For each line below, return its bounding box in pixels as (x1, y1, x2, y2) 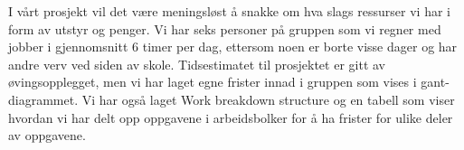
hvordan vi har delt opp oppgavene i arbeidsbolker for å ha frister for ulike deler (8, 108, 453, 127)
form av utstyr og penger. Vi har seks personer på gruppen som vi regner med (8, 19, 441, 38)
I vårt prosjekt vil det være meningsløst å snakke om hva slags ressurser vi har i (8, 2, 450, 20)
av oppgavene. (8, 126, 86, 145)
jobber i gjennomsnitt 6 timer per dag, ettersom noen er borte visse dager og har (8, 37, 458, 56)
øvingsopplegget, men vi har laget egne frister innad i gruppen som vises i (8, 72, 417, 91)
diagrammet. (8, 89, 79, 108)
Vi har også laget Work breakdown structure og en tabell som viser (81, 89, 455, 108)
